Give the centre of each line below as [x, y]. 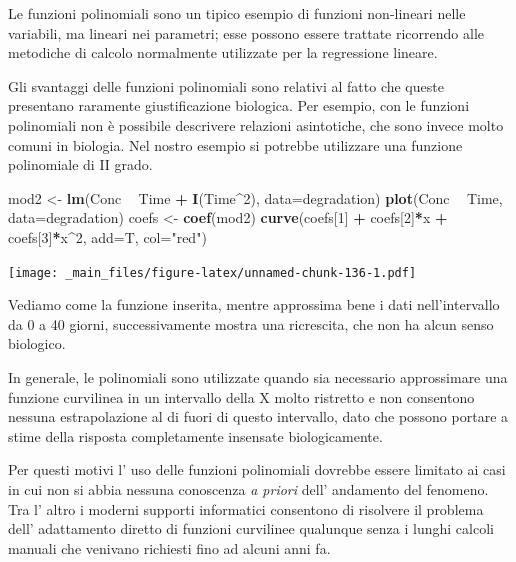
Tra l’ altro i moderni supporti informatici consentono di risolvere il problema [246, 508]
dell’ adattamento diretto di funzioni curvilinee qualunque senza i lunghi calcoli [251, 528]
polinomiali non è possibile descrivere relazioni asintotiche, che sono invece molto [256, 124]
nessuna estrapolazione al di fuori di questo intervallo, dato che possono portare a [258, 416]
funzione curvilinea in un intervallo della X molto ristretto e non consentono [241, 396]
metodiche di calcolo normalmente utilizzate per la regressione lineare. [223, 52]
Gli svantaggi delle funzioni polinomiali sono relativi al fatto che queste [226, 85]
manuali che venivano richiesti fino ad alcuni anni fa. [169, 547]
